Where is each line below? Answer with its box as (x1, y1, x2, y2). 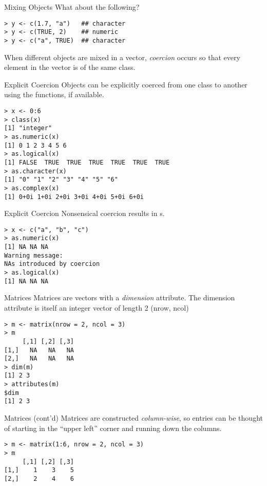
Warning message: (4, 251, 63, 259)
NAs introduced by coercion (4, 260, 100, 268)
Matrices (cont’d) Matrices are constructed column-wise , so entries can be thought (4, 412, 263, 423)
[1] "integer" (4, 124, 52, 132)
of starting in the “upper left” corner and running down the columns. (4, 422, 222, 433)
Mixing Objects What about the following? (4, 2, 140, 12)
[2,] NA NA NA (4, 355, 74, 363)
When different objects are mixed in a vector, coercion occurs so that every (4, 51, 240, 62)
